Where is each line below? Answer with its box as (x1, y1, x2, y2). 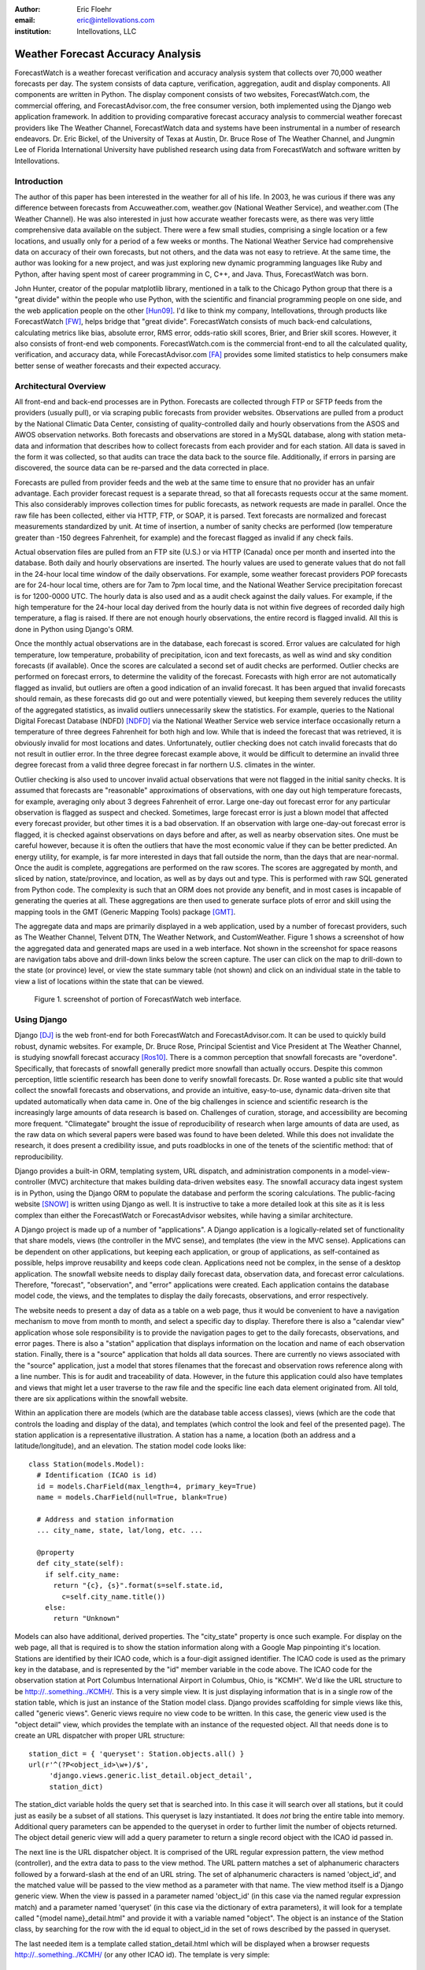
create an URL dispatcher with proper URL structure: (14, 1730, 185, 1741)
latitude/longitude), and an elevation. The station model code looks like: (14, 1441, 247, 1451)
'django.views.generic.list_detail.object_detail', (49, 1771, 253, 1780)
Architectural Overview (14, 381, 106, 392)
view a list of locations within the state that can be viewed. (14, 976, 205, 986)
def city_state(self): (36, 1559, 124, 1568)
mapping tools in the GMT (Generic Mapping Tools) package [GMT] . (14, 907, 236, 916)
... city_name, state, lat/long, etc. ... (36, 1526, 204, 1535)
